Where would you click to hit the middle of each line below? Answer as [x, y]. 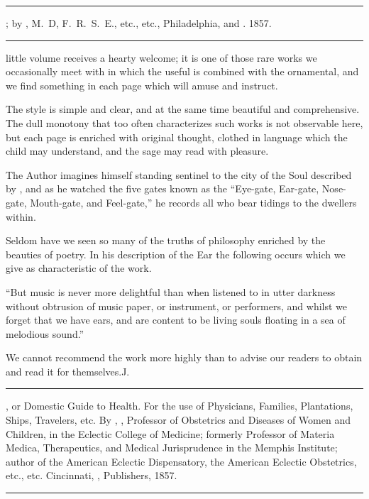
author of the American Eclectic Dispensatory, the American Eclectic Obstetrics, [181, 461]
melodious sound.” [45, 333]
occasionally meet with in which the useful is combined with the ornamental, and [182, 71]
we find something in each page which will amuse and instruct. [142, 85]
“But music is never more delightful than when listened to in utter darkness [171, 291]
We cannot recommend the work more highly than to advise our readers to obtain [184, 357]
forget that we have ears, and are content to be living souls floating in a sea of [176, 320]
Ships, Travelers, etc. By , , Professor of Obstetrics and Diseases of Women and [178, 420]
